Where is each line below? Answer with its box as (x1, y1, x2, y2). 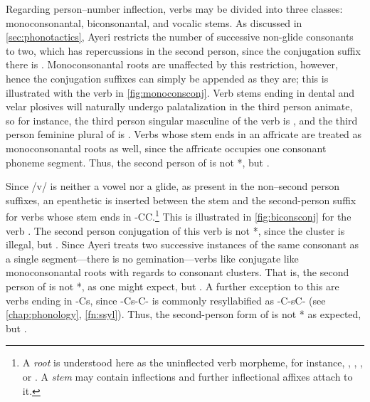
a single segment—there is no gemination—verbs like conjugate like (6, 250, 299, 265)
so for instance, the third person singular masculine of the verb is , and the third (6, 112, 358, 127)
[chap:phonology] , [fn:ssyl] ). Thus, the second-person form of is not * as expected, (6, 307, 361, 322)
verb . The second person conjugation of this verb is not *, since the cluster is (6, 223, 345, 238)
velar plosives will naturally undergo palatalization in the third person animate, (6, 99, 353, 114)
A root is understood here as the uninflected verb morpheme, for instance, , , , (22, 355, 363, 370)
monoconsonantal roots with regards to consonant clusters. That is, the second (6, 265, 349, 280)
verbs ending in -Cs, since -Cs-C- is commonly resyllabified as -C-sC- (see (6, 292, 326, 307)
